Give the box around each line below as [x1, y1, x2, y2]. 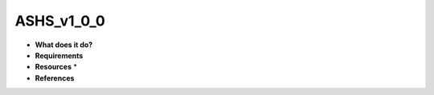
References [35, 73, 75, 83]
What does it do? [35, 40, 93, 49]
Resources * [35, 62, 78, 72]
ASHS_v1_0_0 [14, 12, 106, 30]
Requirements [35, 50, 84, 60]
